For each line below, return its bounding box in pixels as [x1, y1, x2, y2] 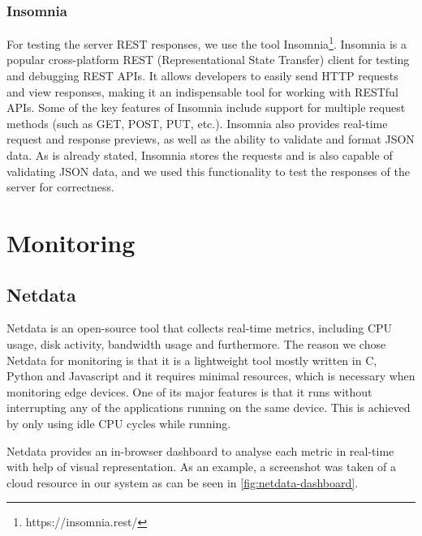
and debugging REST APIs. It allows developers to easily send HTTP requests [6, 67, 398, 84]
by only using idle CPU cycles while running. [6, 414, 231, 431]
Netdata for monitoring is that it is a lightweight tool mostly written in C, [6, 351, 377, 368]
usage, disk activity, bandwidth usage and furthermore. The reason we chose [6, 335, 386, 352]
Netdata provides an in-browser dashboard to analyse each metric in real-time [6, 442, 394, 459]
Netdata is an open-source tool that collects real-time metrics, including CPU [6, 319, 393, 337]
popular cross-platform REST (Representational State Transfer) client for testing [6, 51, 410, 68]
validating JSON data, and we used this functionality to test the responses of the [6, 162, 410, 179]
